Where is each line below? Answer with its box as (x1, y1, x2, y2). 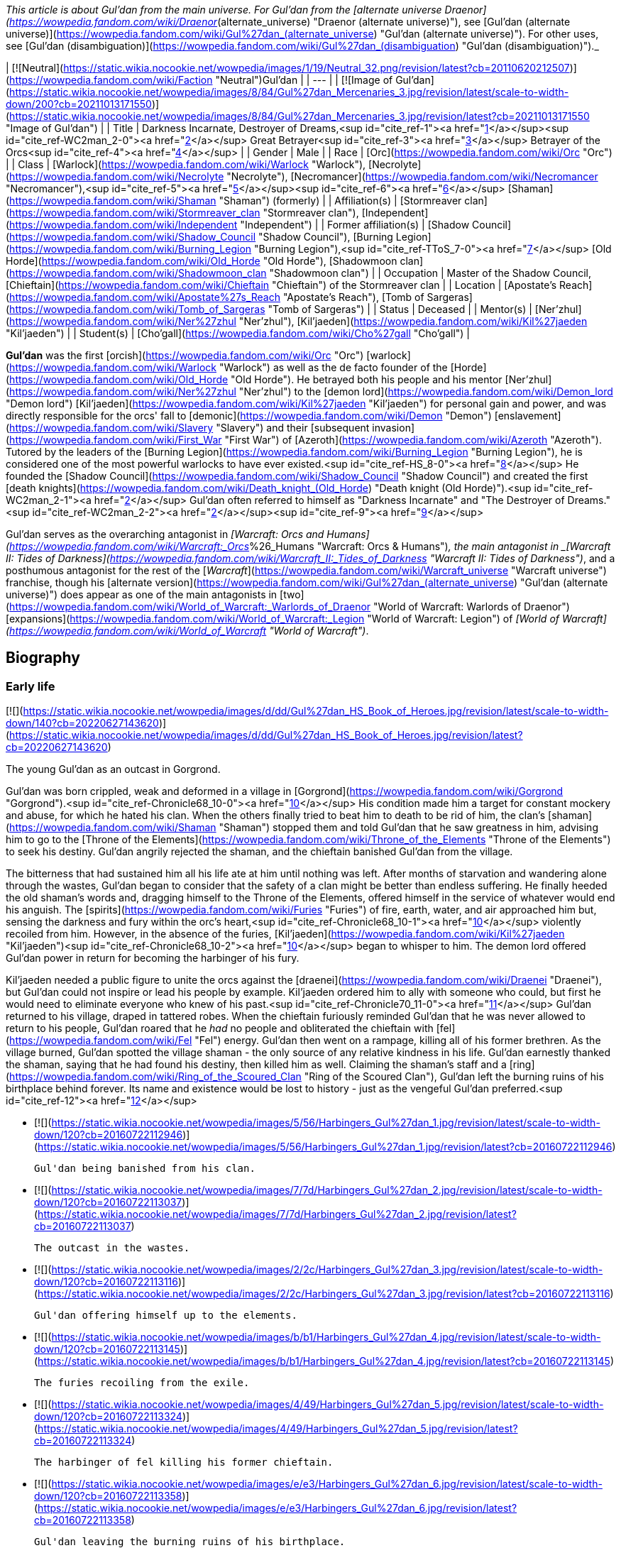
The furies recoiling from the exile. (34, 1377, 250, 1389)
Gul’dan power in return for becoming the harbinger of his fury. (6, 952, 299, 965)
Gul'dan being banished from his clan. (34, 1163, 255, 1175)
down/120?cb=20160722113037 (34, 1196, 182, 1209)
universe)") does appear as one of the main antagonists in (6, 588, 277, 600)
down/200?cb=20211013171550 (6, 98, 152, 110)
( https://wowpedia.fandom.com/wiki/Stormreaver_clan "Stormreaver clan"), (6, 207, 359, 219)
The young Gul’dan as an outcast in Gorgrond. (6, 763, 221, 776)
